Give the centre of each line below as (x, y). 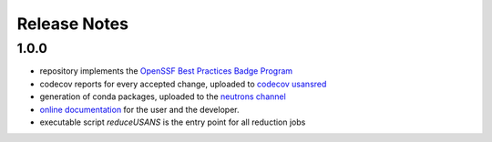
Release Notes (73, 24)
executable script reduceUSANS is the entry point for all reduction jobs (173, 122)
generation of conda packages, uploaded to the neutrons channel (163, 96)
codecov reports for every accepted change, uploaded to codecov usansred (183, 84)
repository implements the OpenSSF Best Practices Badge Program (166, 71)
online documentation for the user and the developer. (139, 109)
